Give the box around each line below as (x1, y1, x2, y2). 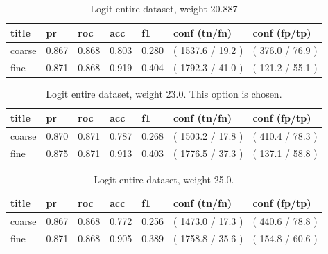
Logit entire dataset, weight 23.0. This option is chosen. (46, 87, 282, 101)
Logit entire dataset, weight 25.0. (94, 172, 234, 186)
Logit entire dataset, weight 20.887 (90, 1, 238, 15)
